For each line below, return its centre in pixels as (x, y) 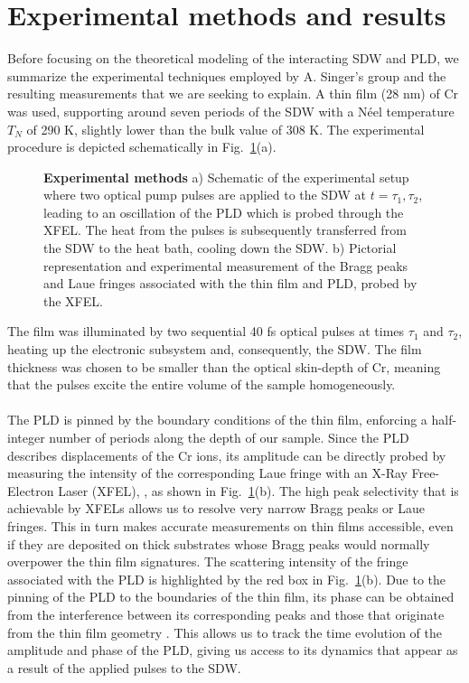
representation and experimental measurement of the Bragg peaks (226, 265)
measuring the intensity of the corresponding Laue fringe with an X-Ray (207, 473)
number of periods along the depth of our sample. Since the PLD (229, 437)
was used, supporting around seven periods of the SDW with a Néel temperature (231, 111)
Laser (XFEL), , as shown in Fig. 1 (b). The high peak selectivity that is (258, 490)
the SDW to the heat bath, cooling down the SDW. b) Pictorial (220, 248)
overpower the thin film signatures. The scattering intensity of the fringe (208, 561)
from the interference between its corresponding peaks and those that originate (226, 614)
